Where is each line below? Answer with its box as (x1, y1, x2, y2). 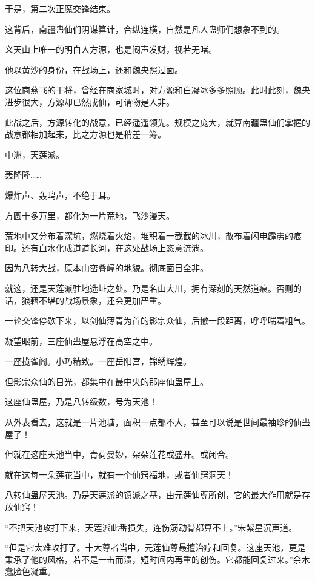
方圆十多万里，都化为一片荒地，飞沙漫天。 (5, 209, 174, 222)
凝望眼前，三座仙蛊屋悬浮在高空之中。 (5, 334, 157, 347)
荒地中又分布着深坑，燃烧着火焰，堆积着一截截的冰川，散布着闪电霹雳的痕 (5, 229, 302, 242)
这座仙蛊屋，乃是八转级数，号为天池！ (5, 395, 157, 408)
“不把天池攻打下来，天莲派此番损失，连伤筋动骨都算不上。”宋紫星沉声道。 (5, 520, 297, 533)
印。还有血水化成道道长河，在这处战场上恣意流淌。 (5, 241, 208, 254)
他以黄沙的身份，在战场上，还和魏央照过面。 (5, 63, 183, 76)
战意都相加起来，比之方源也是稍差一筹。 (5, 128, 166, 140)
